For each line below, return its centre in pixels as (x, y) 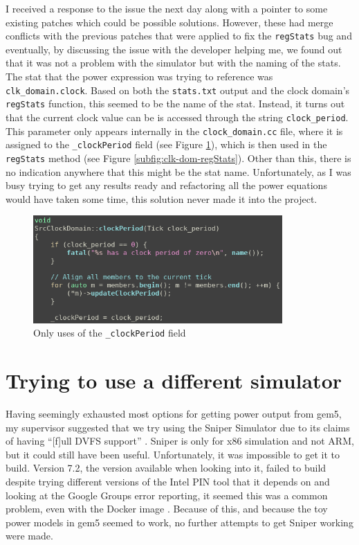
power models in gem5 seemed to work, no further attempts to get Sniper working (179, 522)
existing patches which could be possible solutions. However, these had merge (169, 22)
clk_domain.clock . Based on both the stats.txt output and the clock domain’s (178, 90)
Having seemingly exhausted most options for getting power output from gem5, (174, 413)
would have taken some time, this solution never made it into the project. (162, 198)
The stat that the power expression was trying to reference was (139, 77)
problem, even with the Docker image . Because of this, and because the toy (167, 509)
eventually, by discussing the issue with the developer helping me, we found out (174, 49)
